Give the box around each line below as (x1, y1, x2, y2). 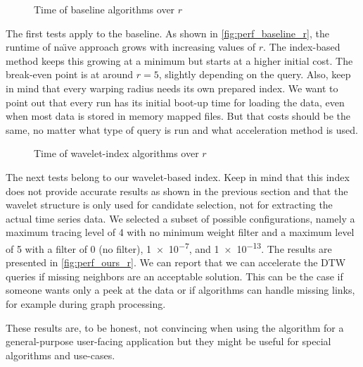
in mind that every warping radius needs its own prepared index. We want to (6, 80, 338, 95)
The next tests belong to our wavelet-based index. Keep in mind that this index (6, 169, 350, 184)
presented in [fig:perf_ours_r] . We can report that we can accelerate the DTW (6, 255, 346, 270)
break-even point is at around (6, 67, 134, 82)
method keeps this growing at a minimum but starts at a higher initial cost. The (6, 53, 353, 68)
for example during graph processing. (6, 296, 166, 311)
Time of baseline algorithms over (34, 2, 175, 16)
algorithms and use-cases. (6, 347, 115, 362)
